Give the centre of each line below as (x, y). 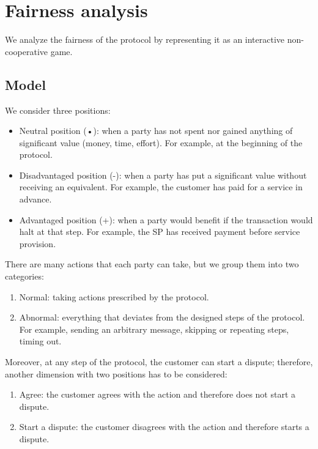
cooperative (27, 51)
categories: (24, 276)
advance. (35, 199)
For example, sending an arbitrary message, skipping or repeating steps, (154, 329)
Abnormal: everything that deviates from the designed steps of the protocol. (162, 317)
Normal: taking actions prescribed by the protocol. (114, 296)
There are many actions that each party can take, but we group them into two (152, 264)
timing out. (40, 341)
